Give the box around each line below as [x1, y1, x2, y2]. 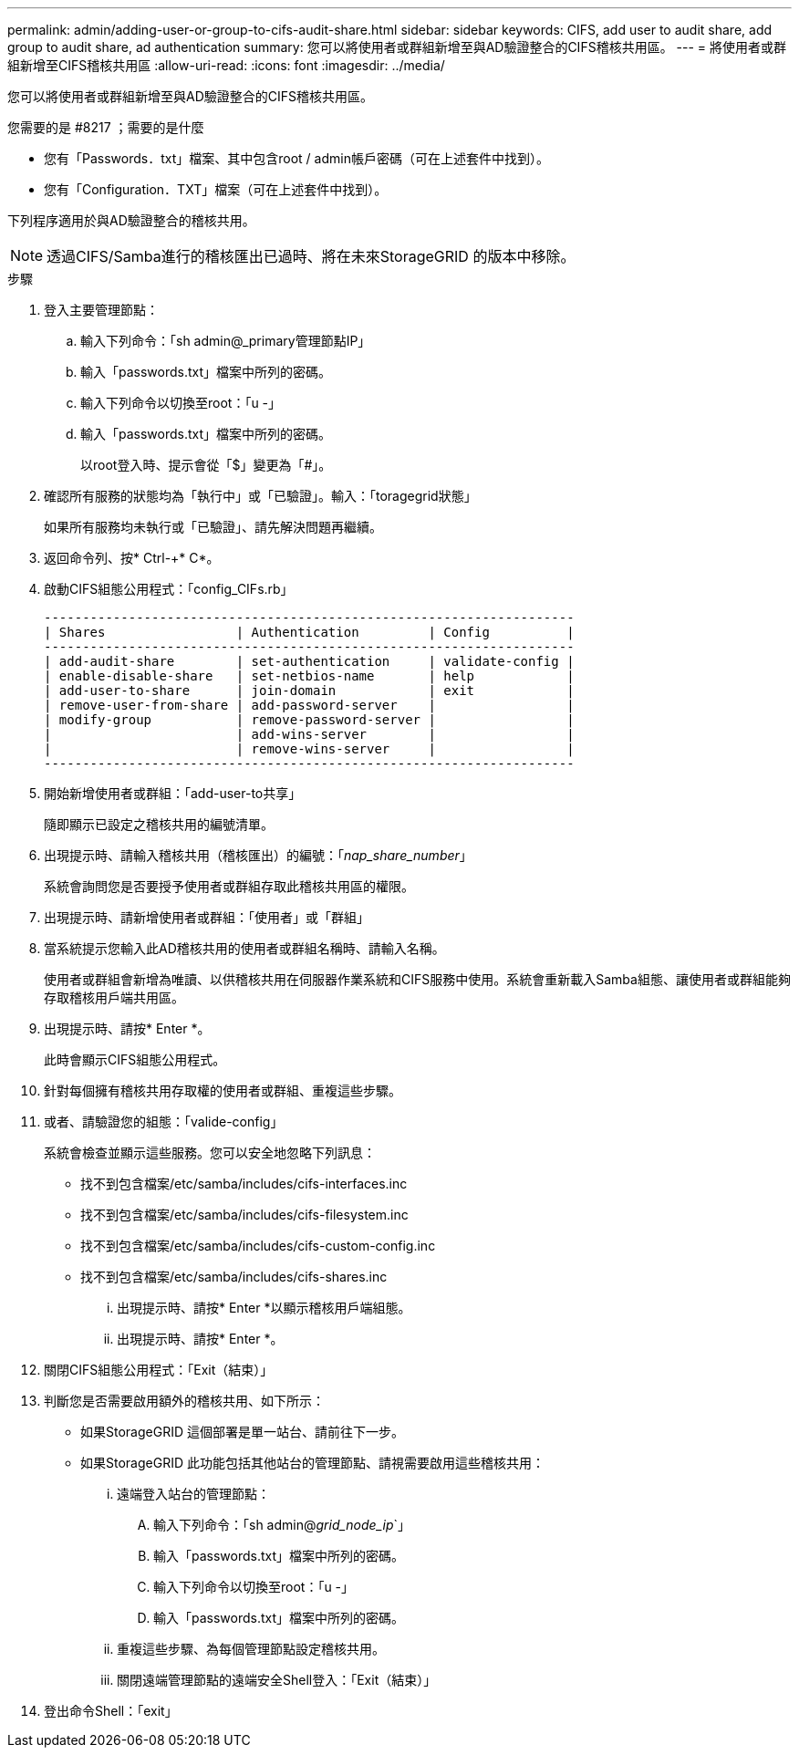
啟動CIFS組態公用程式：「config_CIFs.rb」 [44, 581, 294, 597]
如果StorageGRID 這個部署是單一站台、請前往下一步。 [80, 1424, 404, 1439]
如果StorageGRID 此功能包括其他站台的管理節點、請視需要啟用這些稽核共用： [80, 1455, 545, 1470]
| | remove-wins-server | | [44, 742, 575, 756]
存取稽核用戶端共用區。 [44, 990, 184, 1005]
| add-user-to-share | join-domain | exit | [44, 683, 575, 698]
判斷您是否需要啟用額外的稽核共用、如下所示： [44, 1393, 325, 1408]
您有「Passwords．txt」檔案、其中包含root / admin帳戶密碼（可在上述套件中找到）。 [44, 151, 549, 166]
